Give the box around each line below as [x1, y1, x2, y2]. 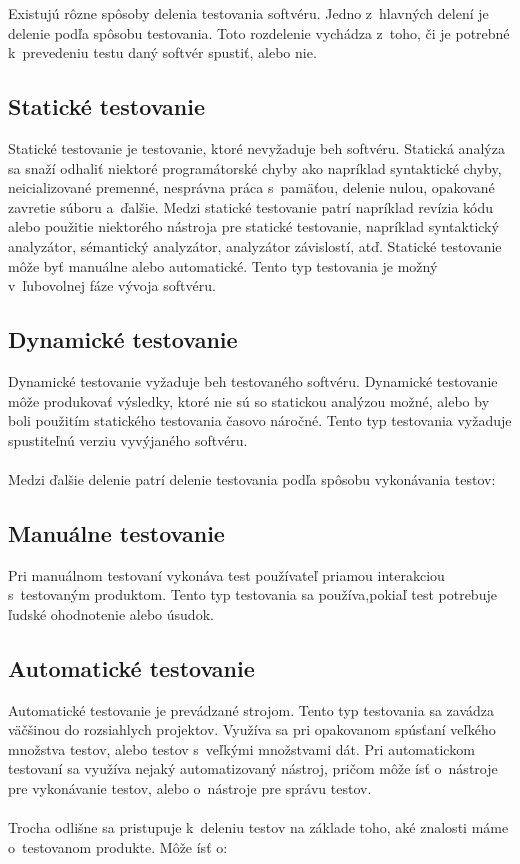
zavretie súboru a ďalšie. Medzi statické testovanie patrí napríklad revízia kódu [8, 196, 494, 217]
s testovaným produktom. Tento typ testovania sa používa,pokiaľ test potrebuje [8, 584, 497, 605]
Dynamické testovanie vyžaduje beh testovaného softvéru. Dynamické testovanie [8, 370, 498, 391]
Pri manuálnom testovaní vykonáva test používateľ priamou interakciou [8, 564, 445, 585]
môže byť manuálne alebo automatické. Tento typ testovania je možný [8, 255, 438, 276]
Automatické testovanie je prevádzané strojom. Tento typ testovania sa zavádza [8, 699, 495, 720]
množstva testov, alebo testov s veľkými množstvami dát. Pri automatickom [8, 738, 475, 759]
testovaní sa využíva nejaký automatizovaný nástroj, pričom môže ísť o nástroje [8, 758, 498, 779]
